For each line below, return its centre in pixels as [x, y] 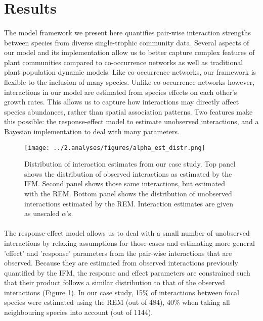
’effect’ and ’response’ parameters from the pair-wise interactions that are [118, 253]
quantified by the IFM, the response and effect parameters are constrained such [127, 272]
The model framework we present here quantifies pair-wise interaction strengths [127, 32]
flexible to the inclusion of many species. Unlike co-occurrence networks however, [129, 82]
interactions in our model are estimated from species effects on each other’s [121, 92]
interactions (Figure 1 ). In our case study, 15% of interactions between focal [122, 292]
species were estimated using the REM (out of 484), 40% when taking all [117, 302]
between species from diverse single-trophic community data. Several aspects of [127, 42]
